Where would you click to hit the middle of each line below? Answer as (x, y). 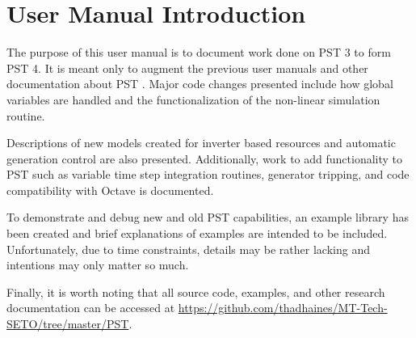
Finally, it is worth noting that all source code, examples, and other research (196, 292)
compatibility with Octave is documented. (110, 190)
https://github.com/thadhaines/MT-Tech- (283, 308)
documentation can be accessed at (91, 308)
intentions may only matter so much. (98, 265)
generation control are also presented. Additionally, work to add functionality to (205, 158)
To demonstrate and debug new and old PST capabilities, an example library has (208, 217)
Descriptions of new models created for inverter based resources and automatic (201, 143)
